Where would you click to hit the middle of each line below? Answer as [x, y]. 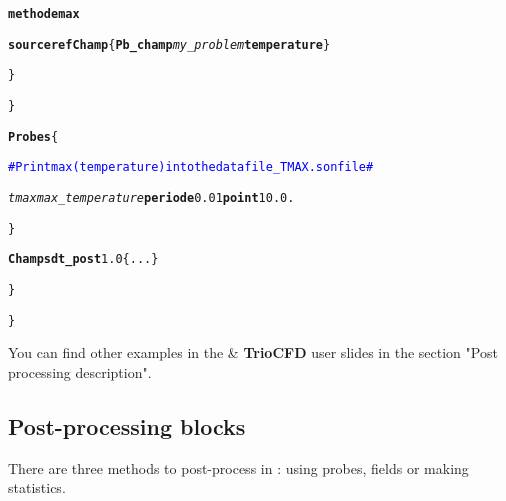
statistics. [37, 487]
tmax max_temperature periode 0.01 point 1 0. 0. [151, 197]
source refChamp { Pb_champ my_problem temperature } [169, 44]
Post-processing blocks [127, 425]
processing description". [80, 371]
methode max [44, 14]
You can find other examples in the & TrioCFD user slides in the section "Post [253, 352]
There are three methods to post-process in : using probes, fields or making [238, 467]
